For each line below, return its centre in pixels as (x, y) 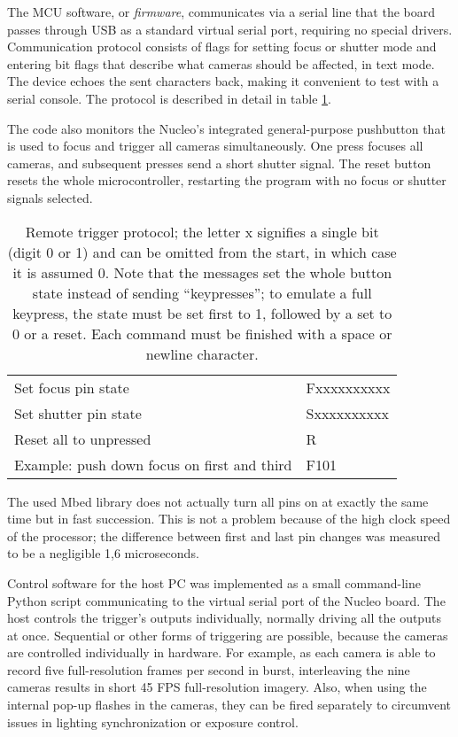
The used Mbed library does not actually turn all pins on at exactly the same (218, 501)
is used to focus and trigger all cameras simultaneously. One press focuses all (215, 146)
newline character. (202, 353)
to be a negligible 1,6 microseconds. (103, 553)
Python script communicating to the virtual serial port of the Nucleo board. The (226, 600)
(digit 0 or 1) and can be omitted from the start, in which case (202, 252)
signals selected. (50, 197)
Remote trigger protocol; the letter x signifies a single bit (202, 231)
